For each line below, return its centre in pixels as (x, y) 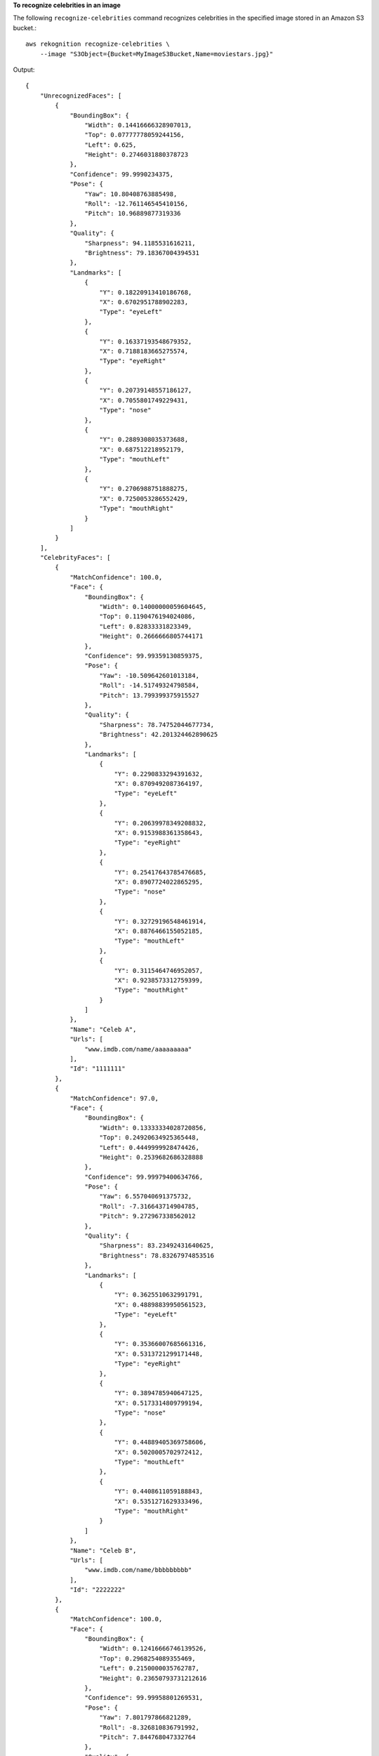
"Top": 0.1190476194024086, (147, 617)
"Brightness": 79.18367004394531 (142, 253)
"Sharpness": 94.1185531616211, (140, 243)
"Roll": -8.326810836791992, (149, 1727)
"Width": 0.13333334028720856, (153, 1128)
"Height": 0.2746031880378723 (137, 155)
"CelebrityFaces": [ (75, 558)
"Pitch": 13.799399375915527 (149, 695)
